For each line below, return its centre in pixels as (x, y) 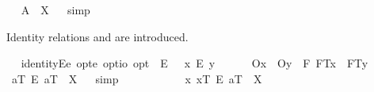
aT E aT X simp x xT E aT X (137, 78)
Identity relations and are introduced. (97, 36)
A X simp (55, 10)
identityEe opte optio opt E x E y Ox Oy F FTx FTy (195, 63)
